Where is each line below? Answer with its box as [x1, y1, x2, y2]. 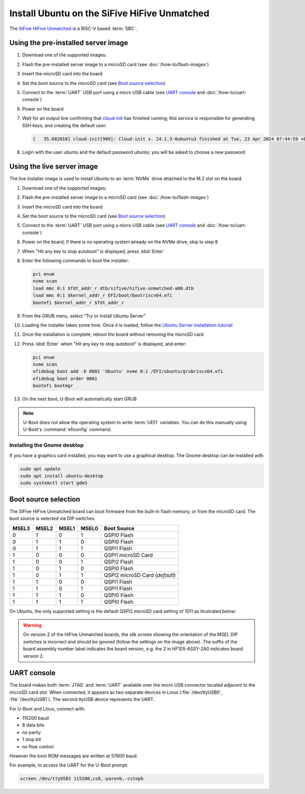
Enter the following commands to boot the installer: [22, 257, 129, 263]
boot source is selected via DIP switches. [9, 515, 96, 521]
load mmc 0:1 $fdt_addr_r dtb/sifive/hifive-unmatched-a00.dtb [33, 285, 194, 291]
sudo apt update [20, 466, 61, 472]
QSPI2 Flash [104, 558, 134, 565]
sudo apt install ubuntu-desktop [20, 473, 104, 479]
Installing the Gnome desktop [9, 442, 84, 449]
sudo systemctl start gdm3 [20, 480, 87, 486]
